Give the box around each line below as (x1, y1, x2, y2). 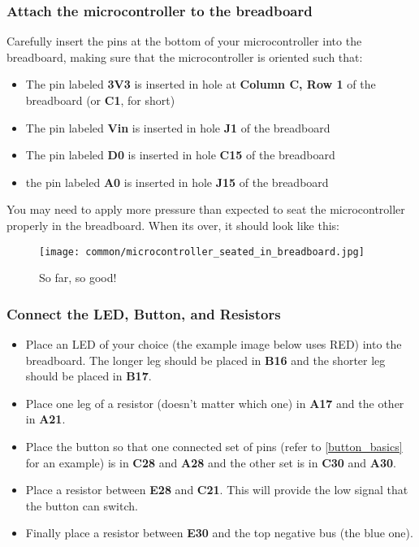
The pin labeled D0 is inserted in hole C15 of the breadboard (25, 146, 335, 163)
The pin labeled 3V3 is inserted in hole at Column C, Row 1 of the (25, 76, 376, 93)
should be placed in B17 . (25, 367, 152, 384)
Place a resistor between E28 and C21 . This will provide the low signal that (25, 481, 408, 498)
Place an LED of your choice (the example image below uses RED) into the (25, 336, 402, 353)
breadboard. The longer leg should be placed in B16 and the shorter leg (25, 351, 386, 368)
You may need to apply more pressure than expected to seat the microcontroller (6, 201, 405, 218)
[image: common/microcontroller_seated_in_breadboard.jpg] (39, 245, 365, 258)
